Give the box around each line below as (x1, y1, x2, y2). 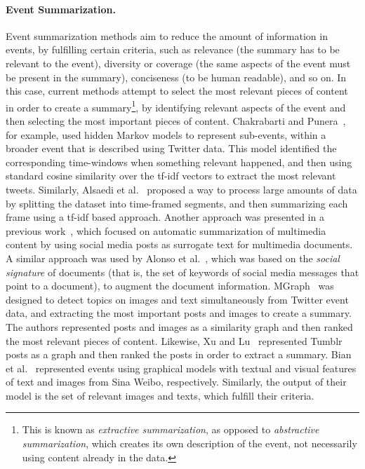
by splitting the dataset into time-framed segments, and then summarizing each (6, 196, 348, 210)
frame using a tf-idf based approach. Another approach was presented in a (6, 210, 324, 224)
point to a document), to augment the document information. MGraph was (6, 278, 334, 293)
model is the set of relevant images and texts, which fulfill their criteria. (6, 388, 314, 402)
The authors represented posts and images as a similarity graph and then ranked (6, 319, 353, 334)
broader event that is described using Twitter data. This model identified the (6, 141, 337, 156)
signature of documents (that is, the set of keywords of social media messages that (6, 264, 359, 279)
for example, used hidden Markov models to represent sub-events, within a (6, 127, 326, 142)
